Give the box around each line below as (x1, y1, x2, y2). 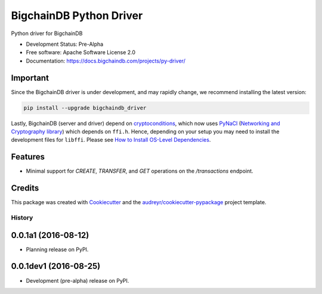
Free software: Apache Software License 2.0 (26, 49, 136, 56)
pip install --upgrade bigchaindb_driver (23, 104, 147, 111)
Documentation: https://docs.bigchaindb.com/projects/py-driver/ (26, 57, 186, 64)
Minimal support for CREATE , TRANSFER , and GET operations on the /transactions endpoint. (26, 167, 253, 175)
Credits (11, 183, 39, 193)
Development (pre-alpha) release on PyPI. (26, 277, 129, 284)
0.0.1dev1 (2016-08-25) (11, 261, 101, 271)
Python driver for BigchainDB (11, 30, 83, 37)
